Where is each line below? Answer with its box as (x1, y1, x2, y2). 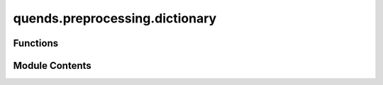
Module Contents (13, 60, 91, 72)
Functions (13, 37, 59, 49)
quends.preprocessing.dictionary (13, 11, 217, 26)
